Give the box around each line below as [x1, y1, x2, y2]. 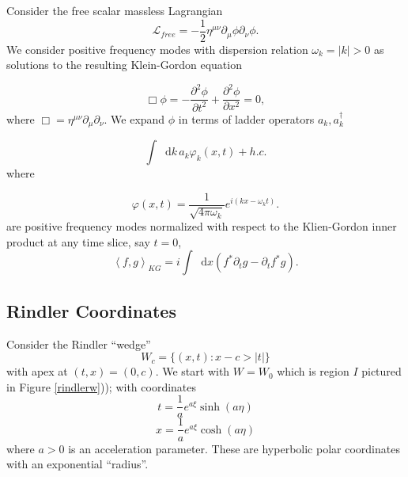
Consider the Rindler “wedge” [6, 335, 151, 352]
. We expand [104, 110, 165, 127]
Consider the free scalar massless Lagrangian [6, 2, 223, 18]
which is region [277, 363, 349, 380]
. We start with [155, 363, 230, 380]
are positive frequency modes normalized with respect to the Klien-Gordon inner [6, 218, 397, 235]
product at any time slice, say [6, 233, 150, 250]
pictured [361, 363, 402, 380]
